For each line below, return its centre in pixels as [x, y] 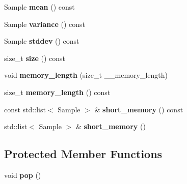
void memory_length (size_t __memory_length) [86, 75]
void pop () [23, 175]
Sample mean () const [39, 7]
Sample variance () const [45, 24]
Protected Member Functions [83, 154]
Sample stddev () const [42, 41]
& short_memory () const [139, 109]
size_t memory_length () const [57, 92]
